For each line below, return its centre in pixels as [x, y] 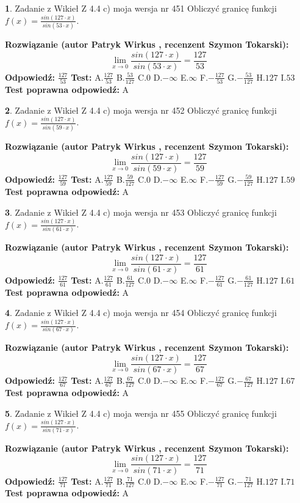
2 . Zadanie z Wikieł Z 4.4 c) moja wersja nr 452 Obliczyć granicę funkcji [141, 110]
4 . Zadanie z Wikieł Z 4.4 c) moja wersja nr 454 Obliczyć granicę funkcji [141, 313]
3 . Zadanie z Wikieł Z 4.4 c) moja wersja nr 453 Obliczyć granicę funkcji [141, 212]
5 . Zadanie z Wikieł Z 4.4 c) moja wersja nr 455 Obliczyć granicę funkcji [141, 413]
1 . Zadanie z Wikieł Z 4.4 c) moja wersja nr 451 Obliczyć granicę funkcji [141, 8]
